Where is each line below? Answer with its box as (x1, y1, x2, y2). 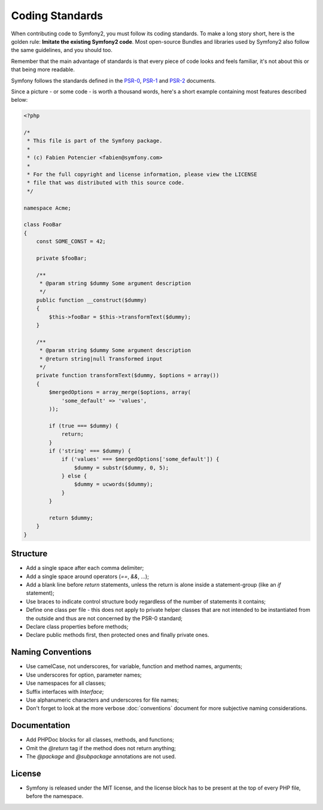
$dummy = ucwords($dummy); (74, 481, 154, 488)
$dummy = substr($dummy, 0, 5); (74, 464, 169, 471)
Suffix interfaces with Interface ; (26, 688, 104, 695)
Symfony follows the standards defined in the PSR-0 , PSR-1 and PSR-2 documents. (11, 77, 217, 84)
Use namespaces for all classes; (26, 679, 106, 687)
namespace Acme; (23, 204, 72, 211)
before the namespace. (26, 793, 84, 800)
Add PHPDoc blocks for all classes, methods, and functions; (26, 736, 175, 744)
